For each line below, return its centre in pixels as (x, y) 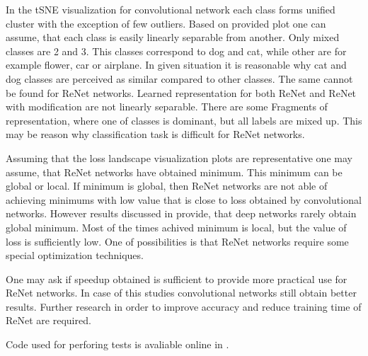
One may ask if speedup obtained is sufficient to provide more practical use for (177, 279)
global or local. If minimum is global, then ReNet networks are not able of (167, 186)
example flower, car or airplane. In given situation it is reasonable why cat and (176, 65)
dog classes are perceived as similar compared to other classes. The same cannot (179, 78)
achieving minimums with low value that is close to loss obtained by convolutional (184, 199)
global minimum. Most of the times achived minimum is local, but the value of (176, 227)
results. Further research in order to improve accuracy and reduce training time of (184, 306)
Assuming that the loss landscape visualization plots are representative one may (179, 157)
